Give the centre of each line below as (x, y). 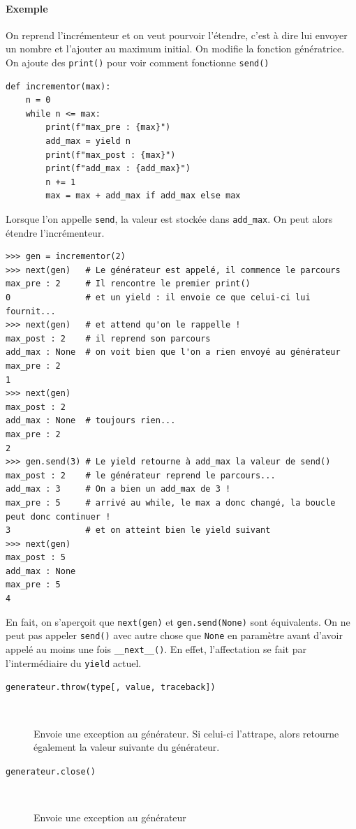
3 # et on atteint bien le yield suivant (138, 530)
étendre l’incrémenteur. (55, 232)
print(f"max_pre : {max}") (108, 127)
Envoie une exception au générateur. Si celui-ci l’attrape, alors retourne (186, 733)
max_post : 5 (36, 558)
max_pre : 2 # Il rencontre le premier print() (128, 284)
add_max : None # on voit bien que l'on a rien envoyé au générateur (173, 352)
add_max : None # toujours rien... (91, 421)
